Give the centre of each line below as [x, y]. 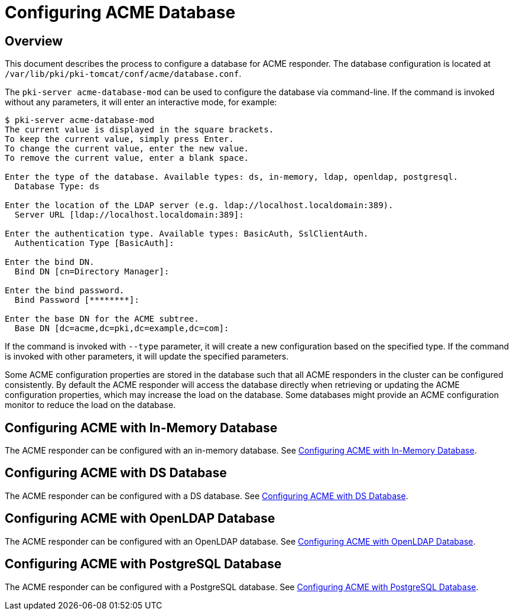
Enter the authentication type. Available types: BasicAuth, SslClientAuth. [187, 234]
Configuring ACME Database [120, 12]
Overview [34, 41]
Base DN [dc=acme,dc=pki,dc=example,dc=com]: [122, 328]
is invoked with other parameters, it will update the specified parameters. [147, 357]
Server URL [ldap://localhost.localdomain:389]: [129, 215]
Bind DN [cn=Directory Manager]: [92, 272]
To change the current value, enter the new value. [127, 149]
